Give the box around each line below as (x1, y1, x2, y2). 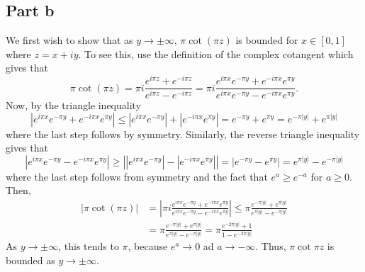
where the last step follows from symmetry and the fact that (6, 169, 268, 183)
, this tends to (58, 239, 119, 253)
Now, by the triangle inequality (6, 98, 142, 112)
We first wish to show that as (6, 33, 133, 47)
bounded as (6, 252, 55, 267)
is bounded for (235, 33, 298, 47)
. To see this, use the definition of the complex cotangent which (78, 46, 354, 61)
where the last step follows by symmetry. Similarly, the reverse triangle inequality (6, 126, 360, 141)
